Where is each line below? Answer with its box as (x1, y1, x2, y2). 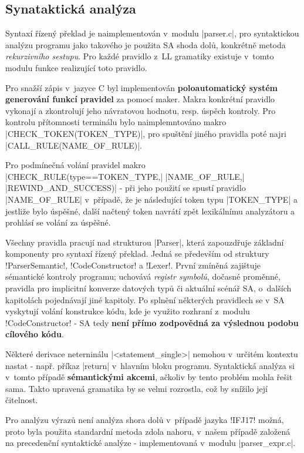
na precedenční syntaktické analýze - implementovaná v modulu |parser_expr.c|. (5, 437, 296, 449)
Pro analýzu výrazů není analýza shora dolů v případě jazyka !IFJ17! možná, (5, 414, 284, 426)
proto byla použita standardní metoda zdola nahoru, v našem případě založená (5, 425, 291, 437)
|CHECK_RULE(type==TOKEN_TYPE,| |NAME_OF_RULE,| (5, 170, 245, 182)
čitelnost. (5, 394, 38, 406)
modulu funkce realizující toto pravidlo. (5, 61, 147, 73)
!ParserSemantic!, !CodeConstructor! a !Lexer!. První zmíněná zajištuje (5, 259, 261, 271)
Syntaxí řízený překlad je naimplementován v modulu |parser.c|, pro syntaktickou (5, 27, 299, 39)
